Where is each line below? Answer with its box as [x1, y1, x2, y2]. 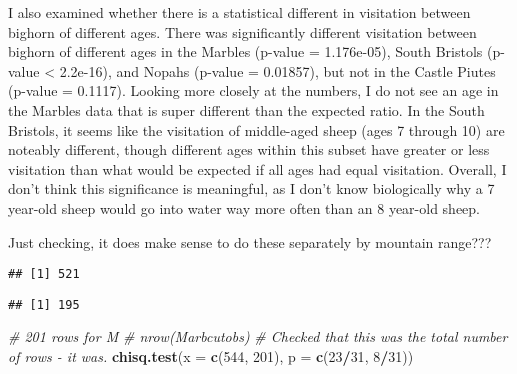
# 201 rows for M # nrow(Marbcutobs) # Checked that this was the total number [8, 326, 508, 347]
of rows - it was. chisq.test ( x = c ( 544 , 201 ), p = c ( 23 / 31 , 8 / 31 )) [8, 346, 414, 367]
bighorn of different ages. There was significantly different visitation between [8, 21, 477, 42]
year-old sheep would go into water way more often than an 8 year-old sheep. [8, 197, 480, 218]
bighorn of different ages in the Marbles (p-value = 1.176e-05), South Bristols [8, 41, 483, 62]
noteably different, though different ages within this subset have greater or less [8, 139, 490, 160]
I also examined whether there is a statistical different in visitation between [8, 2, 471, 22]
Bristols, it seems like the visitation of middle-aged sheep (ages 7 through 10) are [8, 119, 505, 140]
